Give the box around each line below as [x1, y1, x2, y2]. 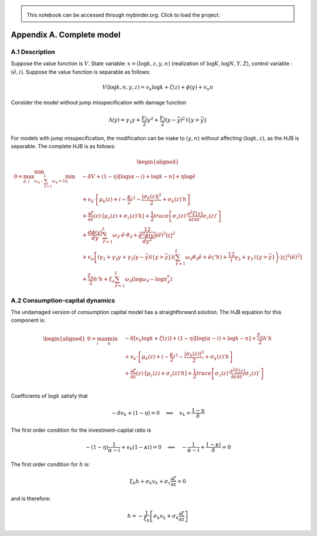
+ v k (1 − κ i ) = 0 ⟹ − [121, 444, 187, 452]
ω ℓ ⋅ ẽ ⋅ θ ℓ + [112, 231, 138, 239]
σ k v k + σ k [153, 512, 179, 521]
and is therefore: [11, 495, 51, 502]
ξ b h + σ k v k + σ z [129, 478, 171, 486]
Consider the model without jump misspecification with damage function [11, 99, 187, 106]
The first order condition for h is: [11, 461, 90, 468]
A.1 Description [11, 48, 55, 56]
